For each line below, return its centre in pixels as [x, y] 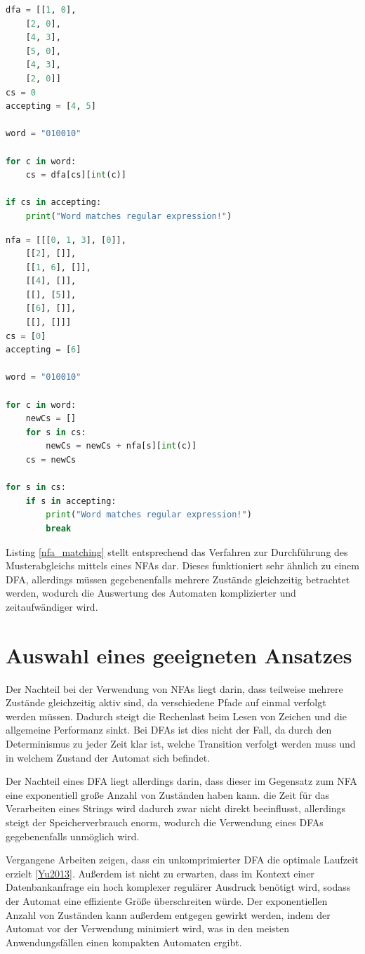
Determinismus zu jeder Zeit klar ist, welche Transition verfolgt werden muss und [181, 744]
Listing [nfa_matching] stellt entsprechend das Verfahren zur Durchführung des [177, 551]
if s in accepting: [71, 501]
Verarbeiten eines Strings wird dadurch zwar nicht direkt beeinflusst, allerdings [176, 808]
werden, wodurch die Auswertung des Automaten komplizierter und [151, 593]
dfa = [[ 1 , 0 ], [41, 10]
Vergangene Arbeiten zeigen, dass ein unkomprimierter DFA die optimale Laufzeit [182, 860]
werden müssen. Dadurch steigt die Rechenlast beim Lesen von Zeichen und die [176, 716]
